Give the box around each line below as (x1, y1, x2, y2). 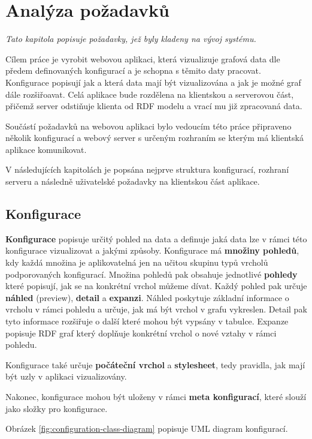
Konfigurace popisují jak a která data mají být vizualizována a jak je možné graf (5, 76, 301, 88)
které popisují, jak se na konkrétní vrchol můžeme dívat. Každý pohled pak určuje (5, 279, 307, 292)
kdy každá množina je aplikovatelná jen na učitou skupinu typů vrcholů (5, 256, 268, 269)
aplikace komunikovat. (5, 143, 87, 155)
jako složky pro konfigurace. (5, 402, 108, 414)
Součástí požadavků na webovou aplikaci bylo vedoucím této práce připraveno (5, 119, 292, 132)
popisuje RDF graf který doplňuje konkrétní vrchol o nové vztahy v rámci (5, 326, 277, 339)
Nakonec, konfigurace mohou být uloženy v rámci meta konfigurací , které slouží (5, 390, 307, 402)
